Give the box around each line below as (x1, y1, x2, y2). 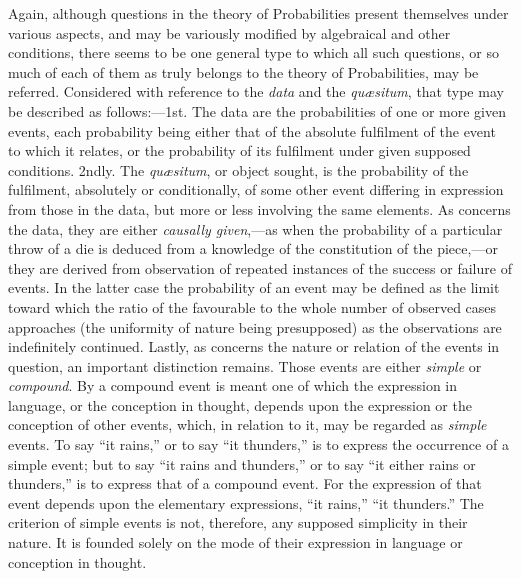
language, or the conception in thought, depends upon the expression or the (8, 394, 472, 415)
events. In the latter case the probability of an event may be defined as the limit (8, 277, 500, 298)
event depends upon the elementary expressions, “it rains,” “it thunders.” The (8, 492, 484, 513)
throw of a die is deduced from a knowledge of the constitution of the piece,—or (8, 238, 498, 259)
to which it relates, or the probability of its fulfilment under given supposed (8, 140, 471, 161)
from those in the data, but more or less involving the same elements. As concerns (8, 198, 511, 219)
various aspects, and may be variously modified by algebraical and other (8, 22, 451, 43)
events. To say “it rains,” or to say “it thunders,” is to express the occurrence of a (8, 434, 509, 455)
